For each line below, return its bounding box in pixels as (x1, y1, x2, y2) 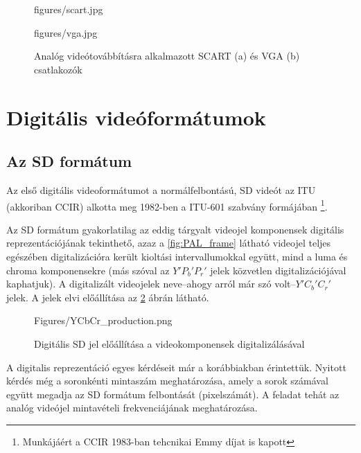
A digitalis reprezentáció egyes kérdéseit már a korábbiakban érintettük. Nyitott (6, 359, 346, 374)
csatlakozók (34, 62, 82, 76)
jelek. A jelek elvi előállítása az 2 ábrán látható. (6, 290, 209, 304)
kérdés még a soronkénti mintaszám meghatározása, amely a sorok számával (6, 373, 328, 388)
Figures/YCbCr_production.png (34, 313, 173, 328)
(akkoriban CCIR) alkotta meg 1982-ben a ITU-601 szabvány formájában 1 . (6, 197, 328, 213)
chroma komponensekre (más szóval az (6, 263, 170, 277)
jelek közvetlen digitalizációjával (210, 263, 346, 277)
